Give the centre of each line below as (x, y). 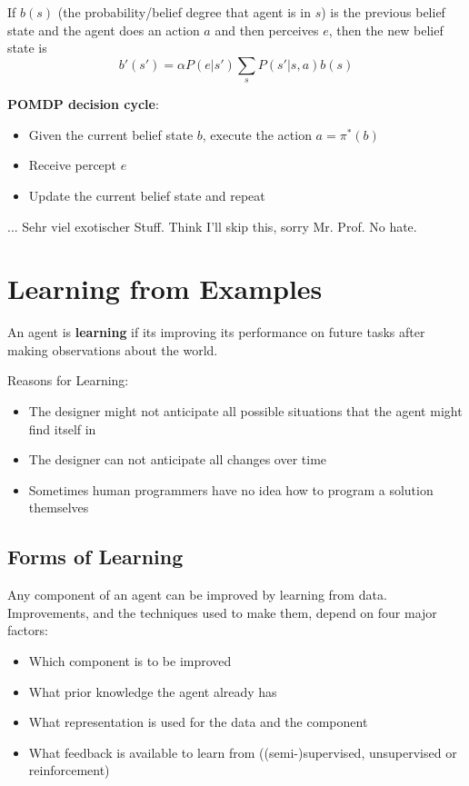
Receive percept (73, 165)
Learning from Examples (165, 289)
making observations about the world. (113, 349)
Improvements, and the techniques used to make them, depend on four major (222, 612)
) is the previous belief (383, 12)
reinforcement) (69, 770)
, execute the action (257, 134)
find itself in (62, 428)
